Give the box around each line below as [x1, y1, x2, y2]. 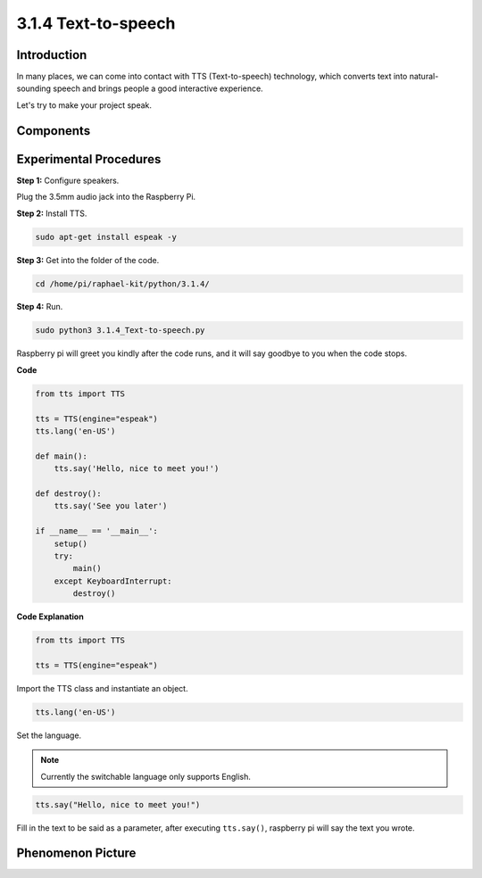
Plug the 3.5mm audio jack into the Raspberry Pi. [16, 192, 196, 203]
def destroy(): [35, 488, 102, 499]
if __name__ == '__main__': [35, 526, 158, 536]
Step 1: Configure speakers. [16, 175, 120, 186]
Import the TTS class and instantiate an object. [16, 683, 188, 693]
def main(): [35, 451, 88, 461]
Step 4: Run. [16, 302, 63, 312]
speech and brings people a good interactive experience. [53, 83, 263, 94]
